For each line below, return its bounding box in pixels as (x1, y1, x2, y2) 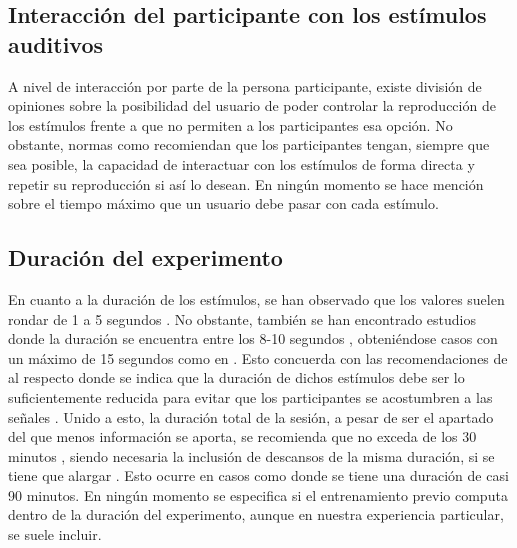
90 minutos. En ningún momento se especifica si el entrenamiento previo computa (8, 484, 508, 505)
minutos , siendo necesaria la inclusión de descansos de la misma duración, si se (8, 445, 495, 466)
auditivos (8, 28, 104, 59)
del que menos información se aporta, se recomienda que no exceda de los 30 (8, 426, 477, 447)
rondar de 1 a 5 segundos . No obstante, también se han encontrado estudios (8, 308, 477, 329)
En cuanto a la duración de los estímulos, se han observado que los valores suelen (8, 288, 505, 309)
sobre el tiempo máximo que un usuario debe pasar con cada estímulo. (8, 193, 439, 214)
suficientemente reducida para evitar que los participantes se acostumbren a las (8, 386, 493, 407)
